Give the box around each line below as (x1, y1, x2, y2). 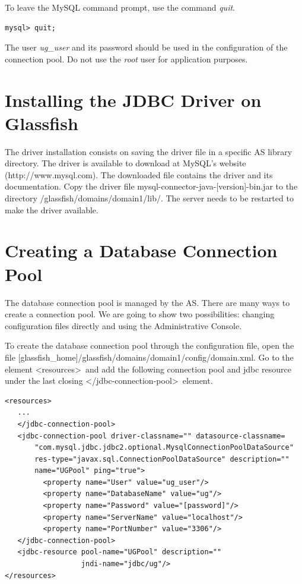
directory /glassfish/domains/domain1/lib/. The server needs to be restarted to (5, 192, 294, 204)
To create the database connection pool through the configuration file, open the (5, 339, 294, 352)
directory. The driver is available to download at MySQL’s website (5, 157, 246, 169)
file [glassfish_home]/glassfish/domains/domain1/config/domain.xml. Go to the (5, 351, 294, 363)
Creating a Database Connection (5, 238, 278, 263)
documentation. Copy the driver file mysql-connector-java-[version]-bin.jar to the (5, 180, 298, 192)
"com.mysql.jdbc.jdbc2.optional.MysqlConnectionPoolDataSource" (34, 443, 294, 452)
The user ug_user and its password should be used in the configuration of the (5, 41, 288, 53)
